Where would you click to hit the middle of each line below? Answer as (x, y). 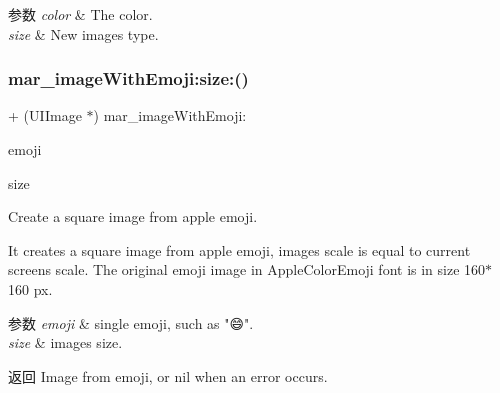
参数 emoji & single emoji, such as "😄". (131, 322)
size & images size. (65, 342)
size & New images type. (83, 33)
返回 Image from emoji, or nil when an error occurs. (168, 375)
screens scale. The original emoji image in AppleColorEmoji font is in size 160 (247, 269)
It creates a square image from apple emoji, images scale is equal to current (239, 249)
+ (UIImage (45, 115)
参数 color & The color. (80, 14)
